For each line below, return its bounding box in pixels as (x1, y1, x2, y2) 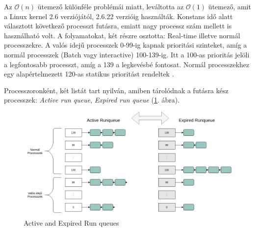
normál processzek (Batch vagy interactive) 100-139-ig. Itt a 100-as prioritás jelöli (4, 49, 250, 59)
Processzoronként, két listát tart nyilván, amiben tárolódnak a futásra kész (4, 85, 229, 95)
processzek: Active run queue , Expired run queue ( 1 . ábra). (4, 95, 180, 105)
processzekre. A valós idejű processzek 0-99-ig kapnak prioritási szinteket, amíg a (4, 40, 247, 50)
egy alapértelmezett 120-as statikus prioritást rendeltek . (4, 69, 174, 79)
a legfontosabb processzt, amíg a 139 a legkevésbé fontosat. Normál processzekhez (4, 59, 250, 69)
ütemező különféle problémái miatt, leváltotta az (37, 1, 184, 11)
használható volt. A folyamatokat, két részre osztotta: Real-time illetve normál (4, 30, 240, 40)
